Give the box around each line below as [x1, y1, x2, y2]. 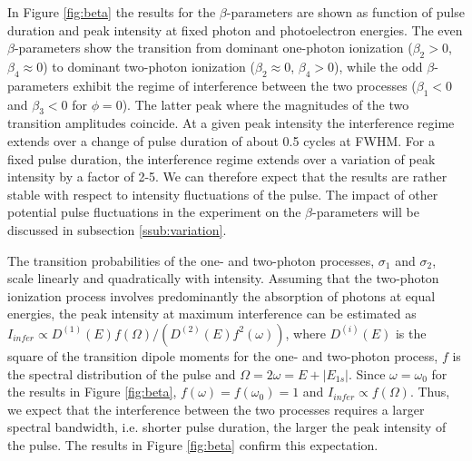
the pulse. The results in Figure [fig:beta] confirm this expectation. [7, 435, 379, 454]
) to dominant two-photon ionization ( [43, 56, 255, 75]
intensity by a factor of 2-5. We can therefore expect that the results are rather [7, 167, 447, 186]
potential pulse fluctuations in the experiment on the [7, 202, 301, 221]
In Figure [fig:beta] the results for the [7, 3, 216, 21]
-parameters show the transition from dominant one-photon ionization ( [14, 38, 413, 57]
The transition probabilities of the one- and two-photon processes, [7, 250, 375, 270]
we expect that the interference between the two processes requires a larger [7, 399, 425, 418]
